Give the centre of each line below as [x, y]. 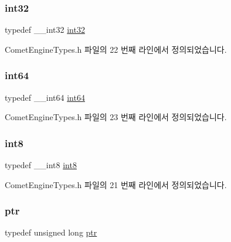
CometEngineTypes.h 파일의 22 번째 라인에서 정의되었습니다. [116, 49]
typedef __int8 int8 [41, 165]
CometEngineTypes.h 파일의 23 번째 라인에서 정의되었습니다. [116, 117]
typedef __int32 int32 [45, 30]
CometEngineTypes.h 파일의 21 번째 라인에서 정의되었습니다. [116, 184]
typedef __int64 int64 [45, 97]
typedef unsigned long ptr [51, 232]
